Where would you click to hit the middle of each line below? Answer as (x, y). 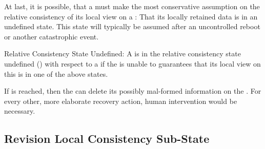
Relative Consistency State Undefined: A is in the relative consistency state (123, 54)
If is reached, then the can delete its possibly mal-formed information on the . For (133, 91)
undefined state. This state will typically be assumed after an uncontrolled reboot (132, 26)
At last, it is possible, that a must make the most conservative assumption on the (132, 6)
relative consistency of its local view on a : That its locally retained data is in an (131, 16)
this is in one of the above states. (56, 73)
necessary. (20, 111)
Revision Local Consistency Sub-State (107, 139)
